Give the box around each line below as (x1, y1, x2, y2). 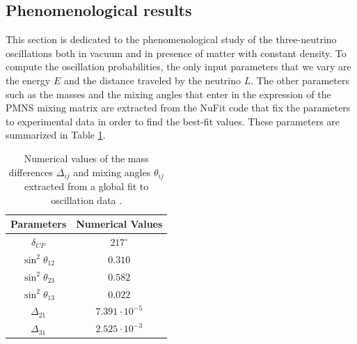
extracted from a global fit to (24, 179, 149, 193)
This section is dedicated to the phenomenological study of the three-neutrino (6, 32, 337, 47)
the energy (6, 72, 51, 87)
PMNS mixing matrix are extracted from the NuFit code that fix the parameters (6, 100, 351, 115)
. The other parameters (251, 72, 349, 87)
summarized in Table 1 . (6, 127, 106, 142)
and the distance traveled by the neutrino (63, 72, 241, 87)
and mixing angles (73, 164, 151, 179)
